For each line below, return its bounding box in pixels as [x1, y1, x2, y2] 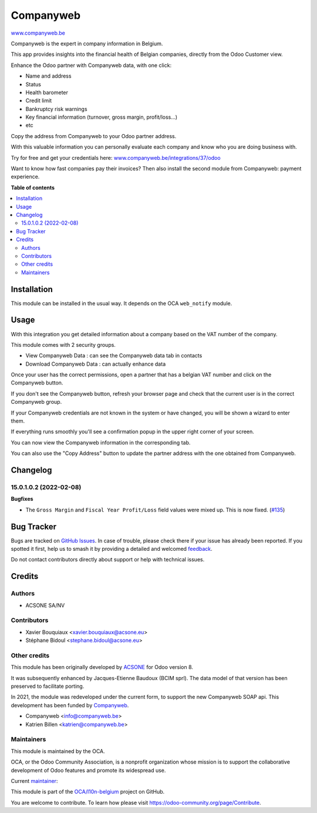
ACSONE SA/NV [25, 601, 65, 608]
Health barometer [25, 89, 69, 96]
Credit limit [25, 97, 52, 104]
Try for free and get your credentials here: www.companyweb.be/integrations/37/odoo [11, 154, 221, 161]
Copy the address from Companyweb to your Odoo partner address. [11, 132, 177, 139]
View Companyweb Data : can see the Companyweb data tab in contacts [25, 352, 203, 359]
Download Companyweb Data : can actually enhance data [25, 360, 166, 367]
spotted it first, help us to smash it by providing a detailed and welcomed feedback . [11, 546, 213, 553]
